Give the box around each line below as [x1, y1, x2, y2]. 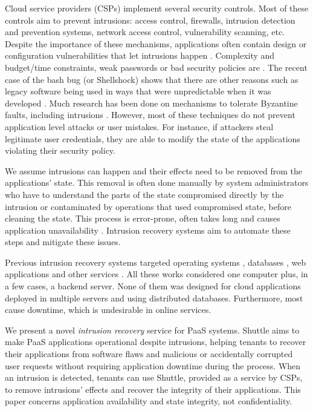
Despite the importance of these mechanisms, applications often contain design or [5, 37, 307, 50]
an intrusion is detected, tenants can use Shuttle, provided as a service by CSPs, [5, 371, 303, 384]
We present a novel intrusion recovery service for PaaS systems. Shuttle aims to [5, 323, 300, 336]
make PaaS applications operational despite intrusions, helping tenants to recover [5, 335, 306, 348]
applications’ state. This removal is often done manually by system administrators [5, 176, 309, 189]
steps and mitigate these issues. [5, 235, 121, 248]
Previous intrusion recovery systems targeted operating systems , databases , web [5, 255, 306, 268]
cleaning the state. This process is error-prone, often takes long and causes [5, 212, 280, 225]
